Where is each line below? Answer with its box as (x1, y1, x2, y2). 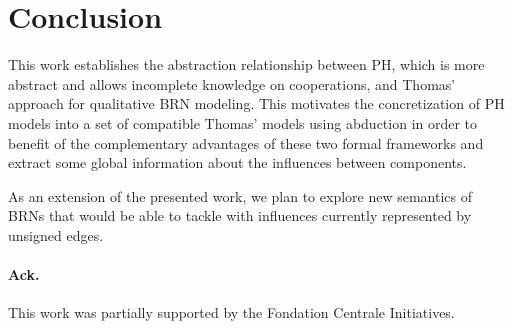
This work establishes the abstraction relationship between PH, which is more (8, 54, 485, 75)
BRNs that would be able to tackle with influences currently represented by (8, 205, 472, 226)
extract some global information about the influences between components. (8, 152, 467, 173)
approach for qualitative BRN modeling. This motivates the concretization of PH (8, 93, 505, 114)
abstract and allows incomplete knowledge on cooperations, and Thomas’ (8, 73, 456, 94)
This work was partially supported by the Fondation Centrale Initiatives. (8, 302, 455, 323)
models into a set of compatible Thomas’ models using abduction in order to (8, 112, 478, 133)
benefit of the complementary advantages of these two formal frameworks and (8, 132, 484, 153)
